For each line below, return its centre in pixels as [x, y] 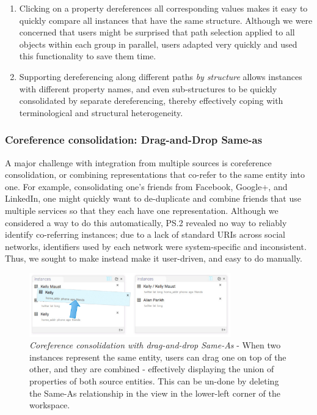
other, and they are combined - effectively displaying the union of [152, 369]
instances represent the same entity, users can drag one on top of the [158, 357]
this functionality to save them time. [88, 56]
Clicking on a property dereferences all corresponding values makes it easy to [163, 8]
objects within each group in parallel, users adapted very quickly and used [158, 44]
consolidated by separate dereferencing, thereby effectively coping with [151, 101]
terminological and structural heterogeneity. [101, 112]
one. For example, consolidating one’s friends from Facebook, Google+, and [146, 186]
